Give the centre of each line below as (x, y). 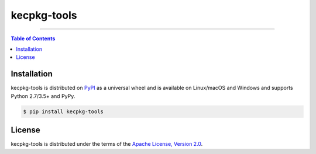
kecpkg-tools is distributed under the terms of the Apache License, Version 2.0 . (107, 144)
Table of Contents (33, 38)
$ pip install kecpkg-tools (63, 111)
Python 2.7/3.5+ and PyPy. (43, 96)
